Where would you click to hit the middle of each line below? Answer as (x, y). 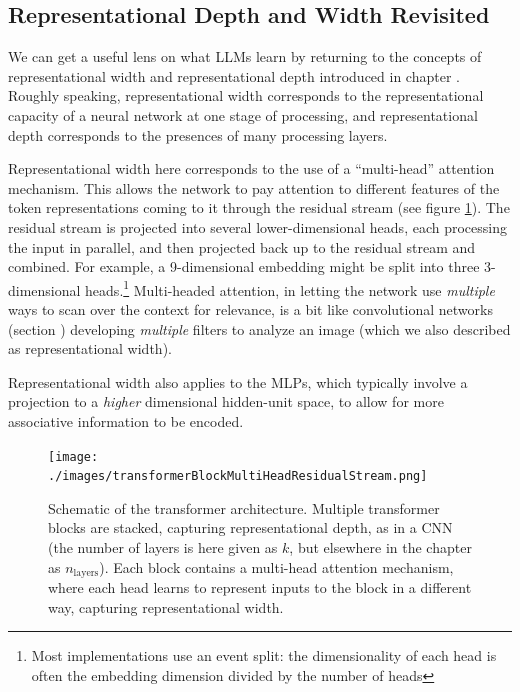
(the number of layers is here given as (163, 547)
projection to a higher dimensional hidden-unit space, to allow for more (226, 401)
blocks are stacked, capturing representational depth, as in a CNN (250, 527)
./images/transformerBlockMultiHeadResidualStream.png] (238, 476)
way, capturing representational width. (166, 606)
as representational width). (90, 348)
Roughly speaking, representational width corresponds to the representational (246, 95)
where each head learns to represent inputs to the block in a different (260, 587)
